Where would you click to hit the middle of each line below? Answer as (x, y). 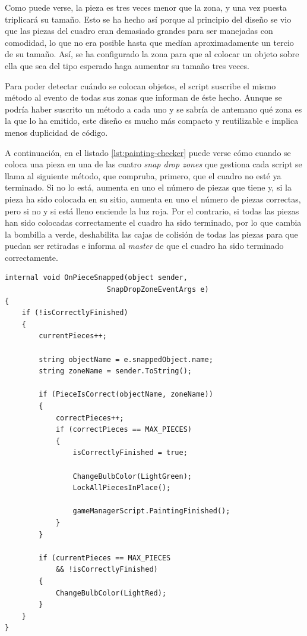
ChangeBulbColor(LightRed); (111, 593)
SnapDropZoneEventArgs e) (158, 290)
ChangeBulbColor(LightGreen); (132, 476)
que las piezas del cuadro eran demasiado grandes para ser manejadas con (139, 31)
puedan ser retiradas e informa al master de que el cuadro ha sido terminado (144, 246)
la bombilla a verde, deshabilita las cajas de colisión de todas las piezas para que (151, 234)
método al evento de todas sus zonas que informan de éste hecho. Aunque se (143, 97)
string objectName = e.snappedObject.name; (126, 359)
